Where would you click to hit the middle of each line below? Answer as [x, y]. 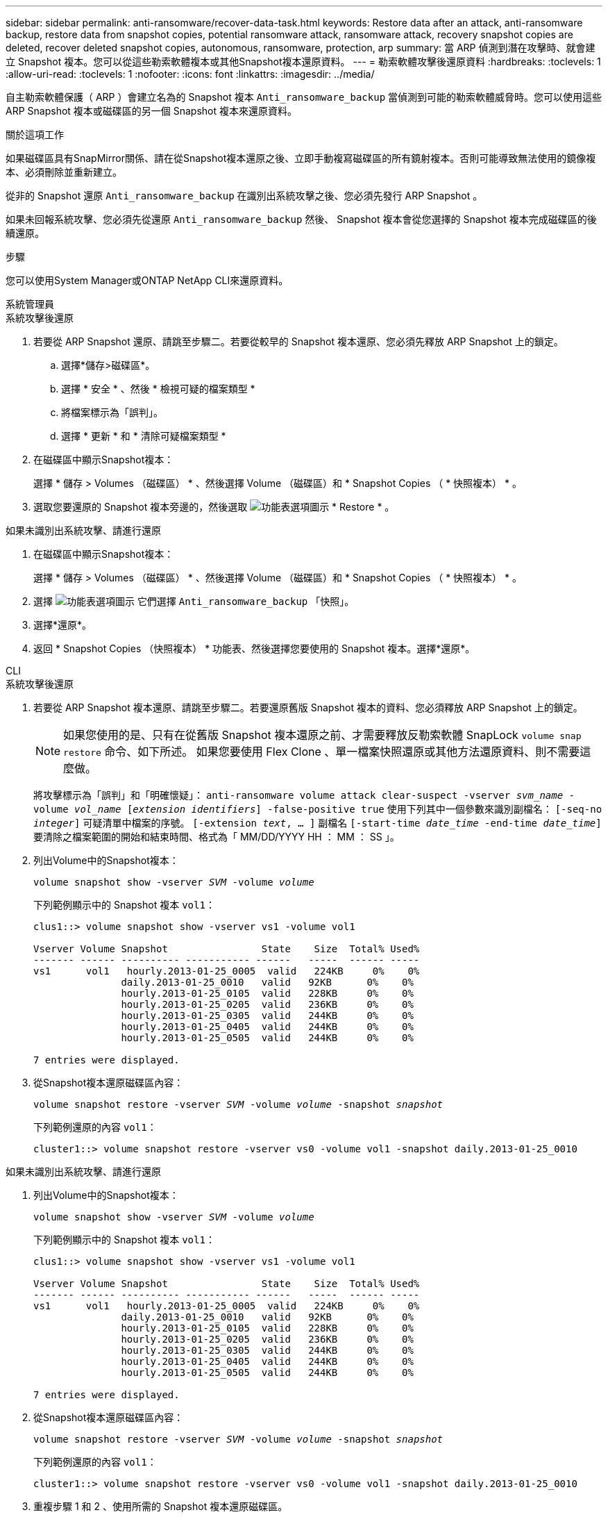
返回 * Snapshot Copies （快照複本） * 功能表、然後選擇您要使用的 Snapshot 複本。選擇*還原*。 [254, 648]
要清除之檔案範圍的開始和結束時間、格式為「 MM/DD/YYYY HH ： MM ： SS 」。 [217, 837]
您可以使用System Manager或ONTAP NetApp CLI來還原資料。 [147, 280]
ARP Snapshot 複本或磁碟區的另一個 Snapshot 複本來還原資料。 [152, 111]
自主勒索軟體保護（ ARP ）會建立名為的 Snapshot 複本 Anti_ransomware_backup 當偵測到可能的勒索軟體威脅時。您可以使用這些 [304, 97]
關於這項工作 [35, 134]
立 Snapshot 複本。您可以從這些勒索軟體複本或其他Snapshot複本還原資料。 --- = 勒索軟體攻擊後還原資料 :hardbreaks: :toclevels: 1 [303, 61]
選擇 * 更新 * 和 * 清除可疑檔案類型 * [144, 436]
